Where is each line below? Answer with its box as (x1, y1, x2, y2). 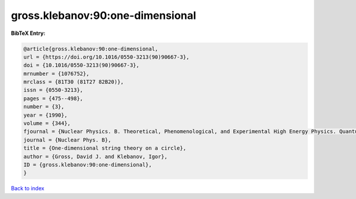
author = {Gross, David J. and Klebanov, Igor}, (23, 153, 168, 160)
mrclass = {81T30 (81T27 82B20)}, (23, 79, 124, 85)
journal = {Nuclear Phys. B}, (23, 136, 112, 143)
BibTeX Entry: (11, 30, 46, 37)
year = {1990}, (23, 111, 68, 118)
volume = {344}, (23, 120, 71, 127)
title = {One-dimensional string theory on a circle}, (23, 145, 186, 152)
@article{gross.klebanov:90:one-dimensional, (23, 45, 158, 52)
